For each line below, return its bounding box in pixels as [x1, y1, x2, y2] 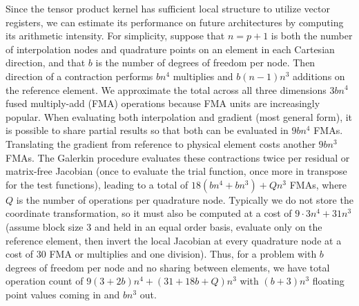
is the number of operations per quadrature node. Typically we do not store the [16, 192, 353, 207]
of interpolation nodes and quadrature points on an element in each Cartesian [6, 41, 335, 56]
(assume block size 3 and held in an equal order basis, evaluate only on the [6, 219, 322, 233]
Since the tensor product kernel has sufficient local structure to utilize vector [6, 1, 330, 15]
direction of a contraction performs [6, 68, 153, 83]
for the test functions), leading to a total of [6, 177, 188, 191]
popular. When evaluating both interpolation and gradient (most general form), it [6, 109, 353, 124]
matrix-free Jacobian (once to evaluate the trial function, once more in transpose [6, 164, 347, 178]
